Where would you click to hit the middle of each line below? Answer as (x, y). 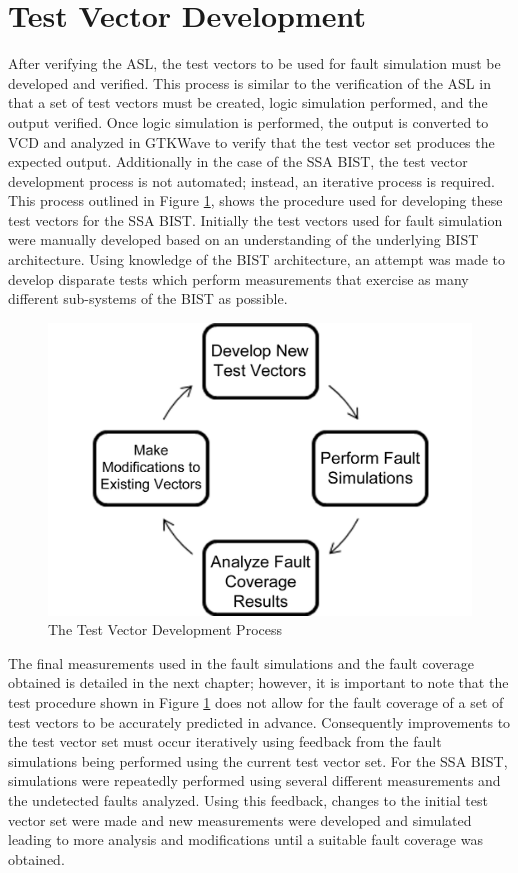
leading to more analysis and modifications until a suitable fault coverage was (245, 839)
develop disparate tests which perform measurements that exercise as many (238, 278)
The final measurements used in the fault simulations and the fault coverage (241, 662)
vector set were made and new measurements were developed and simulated (240, 819)
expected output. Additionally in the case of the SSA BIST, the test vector (238, 161)
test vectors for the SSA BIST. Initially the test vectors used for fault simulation (255, 219)
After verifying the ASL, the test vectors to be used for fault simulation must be (254, 63)
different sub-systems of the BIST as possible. (148, 298)
